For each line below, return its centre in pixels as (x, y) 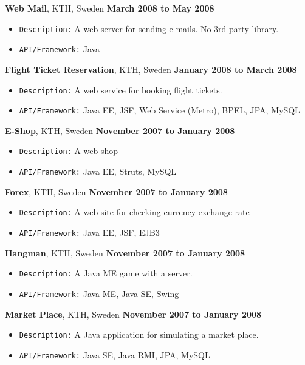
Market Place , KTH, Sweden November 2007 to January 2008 (133, 314)
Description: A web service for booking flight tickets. (121, 89)
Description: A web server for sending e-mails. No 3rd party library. (149, 28)
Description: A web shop (68, 151)
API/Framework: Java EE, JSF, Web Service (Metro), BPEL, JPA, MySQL (159, 110)
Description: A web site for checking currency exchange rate (134, 212)
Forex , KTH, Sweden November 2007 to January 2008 (116, 191)
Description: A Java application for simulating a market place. (139, 334)
